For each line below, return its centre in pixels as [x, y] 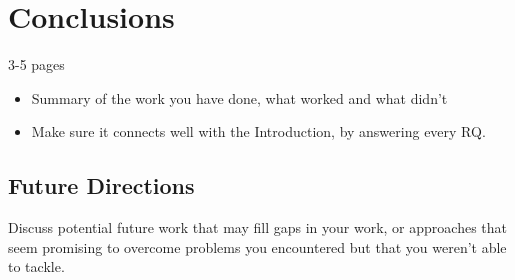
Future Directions [101, 185]
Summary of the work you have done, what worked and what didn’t [239, 97]
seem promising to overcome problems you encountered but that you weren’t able [257, 246]
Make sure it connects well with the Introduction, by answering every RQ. [258, 131]
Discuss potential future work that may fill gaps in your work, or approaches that [257, 227]
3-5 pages [36, 64]
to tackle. [36, 266]
